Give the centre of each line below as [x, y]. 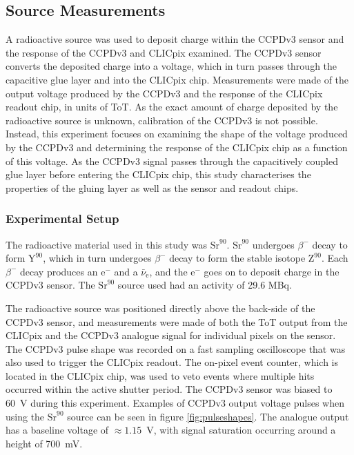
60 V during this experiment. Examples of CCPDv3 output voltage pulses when [175, 403]
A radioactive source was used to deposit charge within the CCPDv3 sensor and [175, 39]
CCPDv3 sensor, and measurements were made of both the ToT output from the [177, 321]
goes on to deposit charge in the [272, 271]
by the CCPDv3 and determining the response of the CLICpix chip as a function [177, 147]
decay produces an [59, 271]
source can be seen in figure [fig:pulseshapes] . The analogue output [208, 416]
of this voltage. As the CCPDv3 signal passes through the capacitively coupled [172, 161]
